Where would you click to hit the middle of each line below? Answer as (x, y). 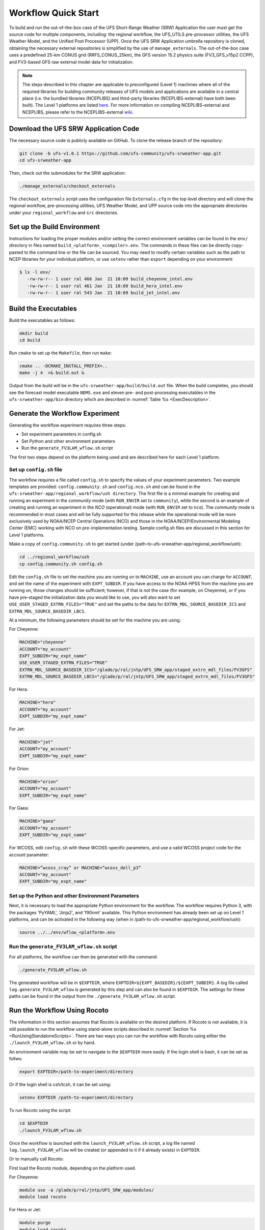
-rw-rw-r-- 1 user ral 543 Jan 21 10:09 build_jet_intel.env (104, 293)
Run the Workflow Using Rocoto (59, 1010)
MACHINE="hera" (38, 703)
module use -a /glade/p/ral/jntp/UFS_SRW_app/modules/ (87, 1190)
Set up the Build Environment (54, 227)
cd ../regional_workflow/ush (54, 557)
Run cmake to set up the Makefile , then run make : (61, 353)
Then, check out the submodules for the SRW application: (67, 173)
